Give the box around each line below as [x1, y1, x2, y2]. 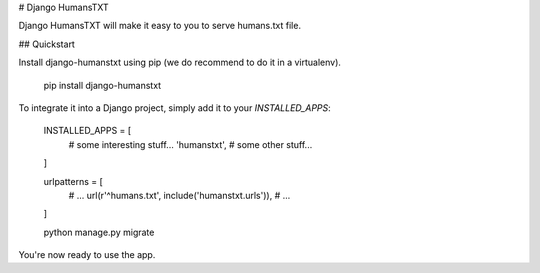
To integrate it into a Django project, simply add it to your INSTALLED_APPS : [18, 101, 332, 114]
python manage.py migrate [43, 226, 155, 238]
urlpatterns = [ [43, 175, 104, 187]
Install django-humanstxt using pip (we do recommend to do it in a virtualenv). [18, 56, 342, 69]
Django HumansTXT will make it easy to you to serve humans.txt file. [18, 20, 302, 32]
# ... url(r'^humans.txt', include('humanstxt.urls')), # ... [68, 189, 291, 201]
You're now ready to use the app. [18, 249, 156, 261]
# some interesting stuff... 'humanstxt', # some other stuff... [68, 138, 313, 150]
